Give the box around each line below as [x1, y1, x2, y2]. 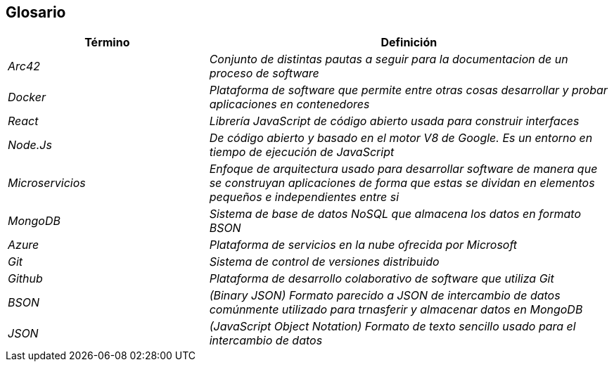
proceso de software [209, 66, 319, 81]
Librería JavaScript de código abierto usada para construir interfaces [209, 114, 580, 129]
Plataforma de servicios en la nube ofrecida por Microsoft [209, 238, 518, 252]
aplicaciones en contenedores [209, 97, 370, 112]
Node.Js [8, 138, 52, 153]
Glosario [6, 4, 66, 21]
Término [84, 35, 130, 50]
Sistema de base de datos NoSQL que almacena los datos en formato [209, 207, 582, 221]
